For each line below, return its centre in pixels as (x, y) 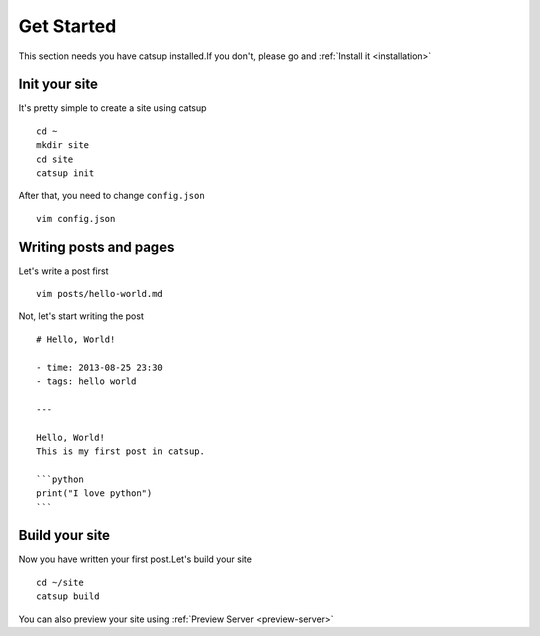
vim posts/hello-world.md (100, 294)
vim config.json (76, 218)
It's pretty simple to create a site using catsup (112, 108)
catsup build (68, 596)
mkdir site (63, 145)
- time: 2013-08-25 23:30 (100, 367)
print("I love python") (94, 493)
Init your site (58, 84)
